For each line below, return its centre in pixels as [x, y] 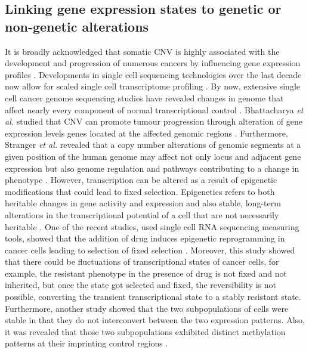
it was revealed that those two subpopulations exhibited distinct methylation [145, 331]
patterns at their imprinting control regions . [86, 343]
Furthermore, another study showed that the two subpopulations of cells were [147, 308]
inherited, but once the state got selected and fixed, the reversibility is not [141, 285]
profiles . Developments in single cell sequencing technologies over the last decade [153, 74]
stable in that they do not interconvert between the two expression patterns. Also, [155, 320]
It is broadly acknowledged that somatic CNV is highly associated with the [142, 51]
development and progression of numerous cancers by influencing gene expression [153, 63]
